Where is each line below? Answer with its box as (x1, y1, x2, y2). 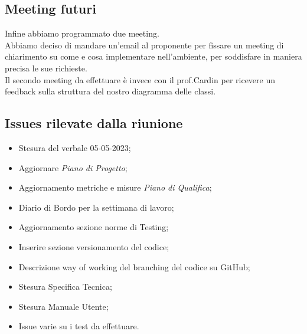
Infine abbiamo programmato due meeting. (5, 27, 159, 40)
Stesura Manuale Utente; (18, 300, 109, 312)
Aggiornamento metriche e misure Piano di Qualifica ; (18, 181, 212, 194)
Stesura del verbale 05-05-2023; (18, 141, 131, 153)
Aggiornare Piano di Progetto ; (18, 161, 128, 173)
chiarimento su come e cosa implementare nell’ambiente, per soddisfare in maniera (5, 50, 302, 63)
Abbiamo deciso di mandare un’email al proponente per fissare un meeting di (5, 38, 284, 51)
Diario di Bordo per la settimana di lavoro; (18, 201, 174, 213)
